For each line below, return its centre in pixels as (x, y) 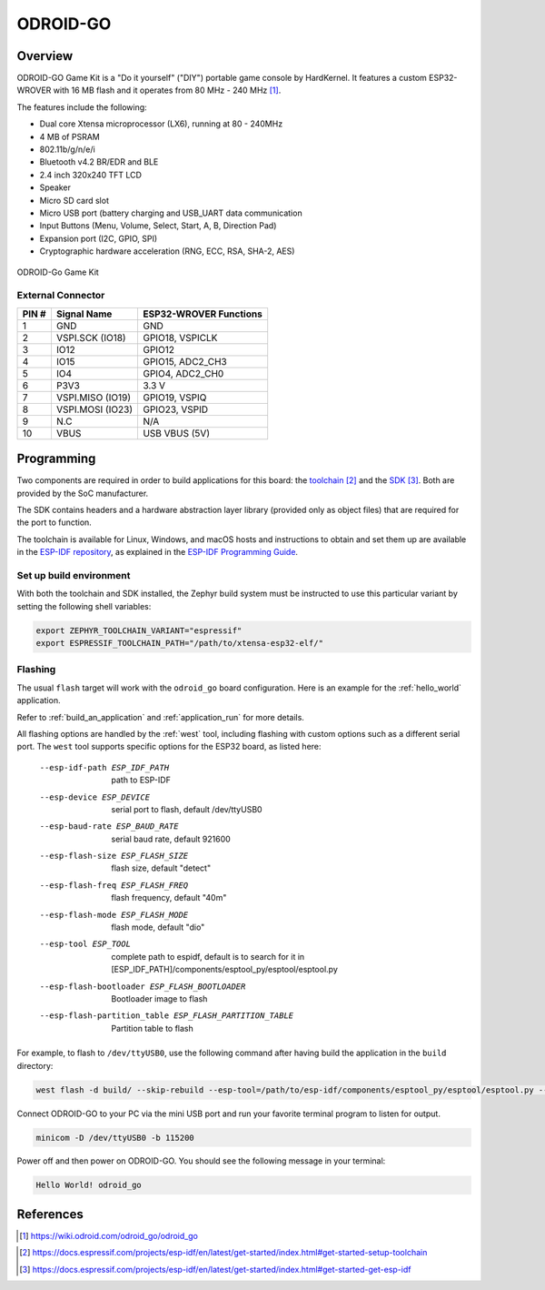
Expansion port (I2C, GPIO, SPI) (99, 238)
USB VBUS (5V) (176, 433)
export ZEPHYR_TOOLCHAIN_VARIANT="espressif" (139, 630)
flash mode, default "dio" (158, 927)
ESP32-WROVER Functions (202, 314)
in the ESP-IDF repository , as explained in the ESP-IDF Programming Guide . (158, 552)
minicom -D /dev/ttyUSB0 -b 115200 (115, 1138)
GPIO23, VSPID (175, 409)
